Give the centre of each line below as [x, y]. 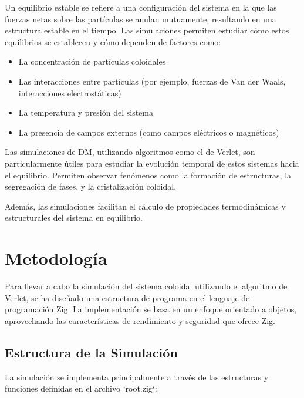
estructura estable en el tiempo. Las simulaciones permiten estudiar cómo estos [147, 30]
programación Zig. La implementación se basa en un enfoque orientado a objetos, [151, 309]
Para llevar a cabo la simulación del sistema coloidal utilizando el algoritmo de [146, 286]
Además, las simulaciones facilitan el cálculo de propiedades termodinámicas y [145, 206]
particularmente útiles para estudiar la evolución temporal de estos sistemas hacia [152, 163]
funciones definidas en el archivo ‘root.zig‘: [81, 388]
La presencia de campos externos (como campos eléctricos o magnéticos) [149, 132]
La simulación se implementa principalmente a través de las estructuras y [137, 377]
